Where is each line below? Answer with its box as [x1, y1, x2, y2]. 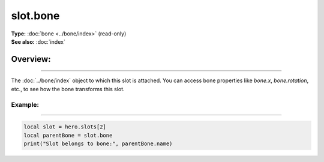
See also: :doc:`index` [11, 38, 65, 45]
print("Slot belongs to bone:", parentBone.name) [23, 140, 173, 147]
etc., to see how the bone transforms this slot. [11, 85, 125, 92]
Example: [11, 100, 39, 109]
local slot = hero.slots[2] [23, 124, 106, 130]
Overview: [11, 54, 51, 64]
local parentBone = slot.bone [23, 132, 113, 139]
